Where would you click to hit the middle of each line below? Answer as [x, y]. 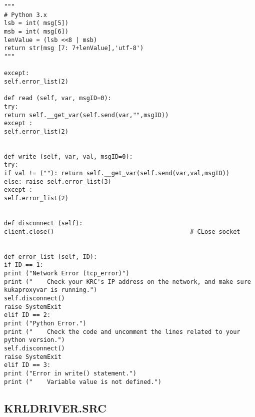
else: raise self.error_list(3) [58, 181]
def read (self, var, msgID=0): [58, 98]
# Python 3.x [25, 15]
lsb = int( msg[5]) [36, 23]
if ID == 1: [24, 265]
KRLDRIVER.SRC [55, 408]
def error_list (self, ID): [51, 257]
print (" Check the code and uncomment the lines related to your [122, 332]
